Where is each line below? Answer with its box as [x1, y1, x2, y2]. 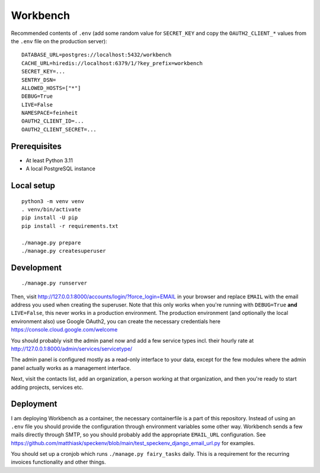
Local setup [11, 181, 56, 191]
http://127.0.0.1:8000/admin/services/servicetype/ [11, 345, 133, 352]
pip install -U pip [21, 214, 78, 221]
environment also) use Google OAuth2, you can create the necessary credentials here [11, 317, 220, 325]
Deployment [11, 399, 57, 409]
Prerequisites [11, 141, 62, 151]
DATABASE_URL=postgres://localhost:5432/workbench [21, 52, 172, 59]
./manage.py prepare [21, 239, 81, 246]
